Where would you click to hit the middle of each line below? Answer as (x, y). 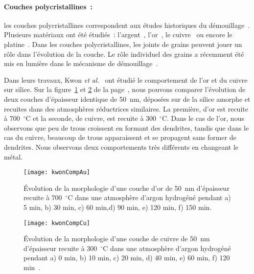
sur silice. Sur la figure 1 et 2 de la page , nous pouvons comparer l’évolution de (125, 89)
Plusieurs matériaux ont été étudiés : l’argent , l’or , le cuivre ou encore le (118, 34)
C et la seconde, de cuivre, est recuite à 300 (91, 118)
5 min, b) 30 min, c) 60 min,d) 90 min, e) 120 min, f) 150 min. (118, 207)
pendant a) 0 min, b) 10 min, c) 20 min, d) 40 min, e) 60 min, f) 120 (127, 258)
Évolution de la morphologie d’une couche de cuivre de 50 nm (117, 239)
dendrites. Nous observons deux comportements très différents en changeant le (121, 147)
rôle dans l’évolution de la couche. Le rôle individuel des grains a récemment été (124, 54)
